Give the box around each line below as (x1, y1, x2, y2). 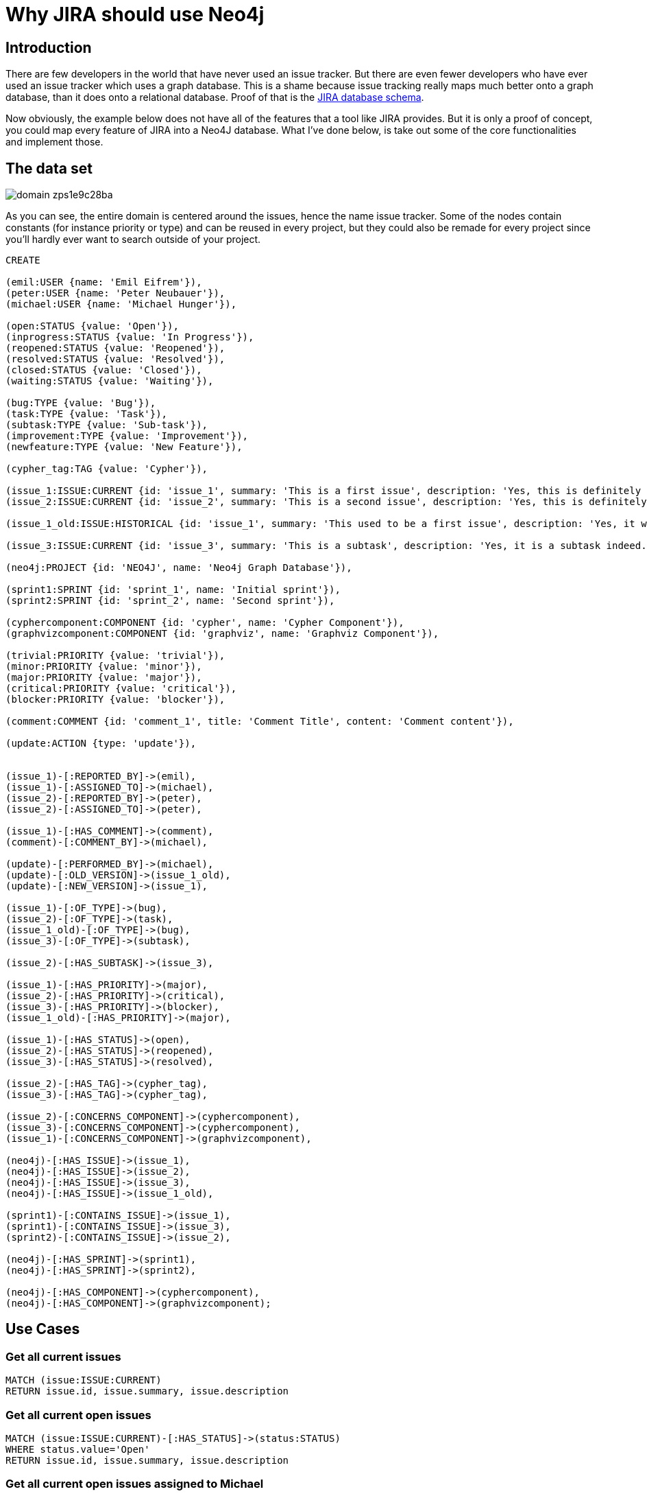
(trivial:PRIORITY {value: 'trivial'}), (5, 650, 225, 662)
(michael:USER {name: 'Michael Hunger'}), (5, 299, 237, 310)
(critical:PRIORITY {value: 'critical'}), (5, 683, 237, 694)
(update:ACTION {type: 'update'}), (5, 738, 197, 749)
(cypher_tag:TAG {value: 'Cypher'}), (5, 463, 208, 475)
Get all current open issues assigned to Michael (5, 1477, 264, 1491)
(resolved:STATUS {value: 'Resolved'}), (5, 353, 225, 365)
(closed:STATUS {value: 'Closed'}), (5, 364, 202, 376)
